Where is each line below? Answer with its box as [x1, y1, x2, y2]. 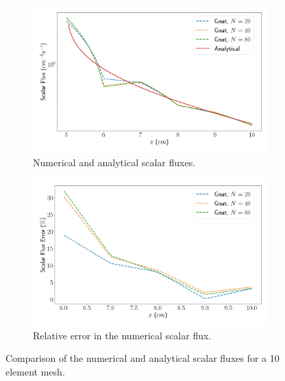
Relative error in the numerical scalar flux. [33, 328, 212, 342]
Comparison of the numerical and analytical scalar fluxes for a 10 [5, 351, 280, 365]
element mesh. [5, 364, 65, 378]
